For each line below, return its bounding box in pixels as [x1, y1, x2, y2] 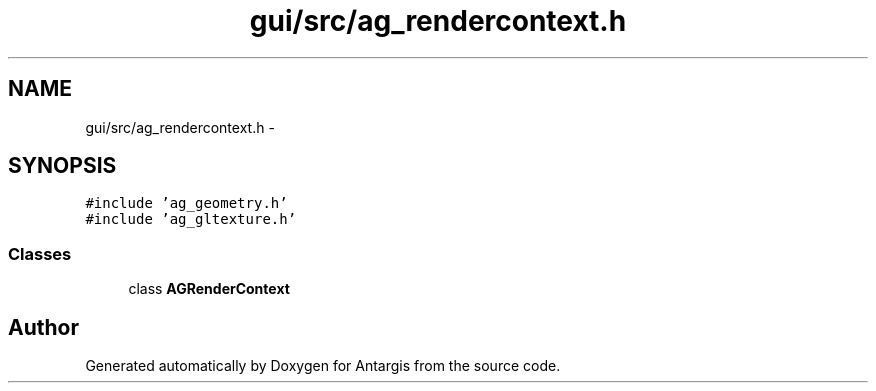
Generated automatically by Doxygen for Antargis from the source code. [85, 357, 561, 375]
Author [8, 314, 79, 340]
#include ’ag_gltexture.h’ [85, 211, 297, 228]
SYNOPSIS [8, 153, 117, 179]
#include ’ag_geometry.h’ [85, 195, 288, 212]
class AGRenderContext [128, 280, 290, 298]
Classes [8, 243, 72, 264]
